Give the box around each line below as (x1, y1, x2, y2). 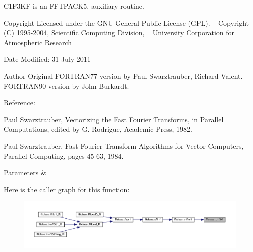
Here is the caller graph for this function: (4, 184, 130, 194)
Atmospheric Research (4, 37, 72, 47)
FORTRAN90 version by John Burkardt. (4, 80, 129, 91)
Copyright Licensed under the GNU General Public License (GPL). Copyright (4, 17, 249, 28)
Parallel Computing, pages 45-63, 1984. (4, 150, 124, 161)
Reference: (4, 97, 35, 108)
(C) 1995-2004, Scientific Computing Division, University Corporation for (4, 27, 234, 38)
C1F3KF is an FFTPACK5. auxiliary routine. (4, 1, 144, 11)
